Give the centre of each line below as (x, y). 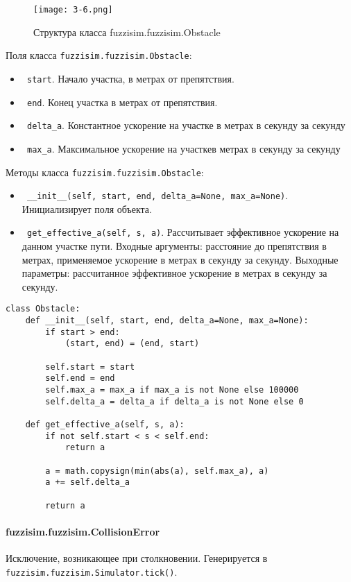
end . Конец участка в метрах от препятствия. (122, 102)
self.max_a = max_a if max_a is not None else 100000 (172, 390)
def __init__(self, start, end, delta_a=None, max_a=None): (167, 321)
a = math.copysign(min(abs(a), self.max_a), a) (157, 471)
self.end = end (80, 378)
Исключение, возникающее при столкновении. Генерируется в (137, 558)
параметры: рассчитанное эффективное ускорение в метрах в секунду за (174, 273)
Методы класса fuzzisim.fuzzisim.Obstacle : (105, 172)
